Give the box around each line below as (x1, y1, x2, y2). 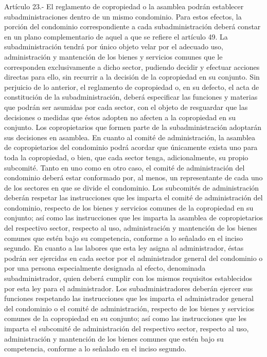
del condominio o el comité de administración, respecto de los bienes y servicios (4, 303, 255, 313)
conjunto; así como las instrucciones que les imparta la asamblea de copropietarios (4, 212, 263, 223)
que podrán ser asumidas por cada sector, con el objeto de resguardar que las (4, 101, 248, 112)
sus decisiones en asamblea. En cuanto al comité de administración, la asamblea (4, 131, 255, 142)
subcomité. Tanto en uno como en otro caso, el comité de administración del (4, 162, 245, 173)
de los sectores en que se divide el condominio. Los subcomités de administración (4, 182, 259, 193)
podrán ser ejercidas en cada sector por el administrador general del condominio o (4, 252, 263, 263)
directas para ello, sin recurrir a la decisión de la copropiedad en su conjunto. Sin (4, 71, 260, 82)
